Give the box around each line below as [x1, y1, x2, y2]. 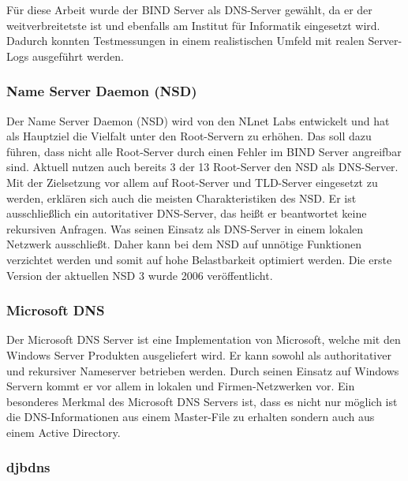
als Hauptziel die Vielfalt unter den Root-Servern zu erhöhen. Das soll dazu [6, 128, 372, 144]
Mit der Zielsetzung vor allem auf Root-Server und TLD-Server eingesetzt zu [6, 173, 378, 190]
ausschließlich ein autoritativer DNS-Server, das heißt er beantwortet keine [6, 205, 367, 222]
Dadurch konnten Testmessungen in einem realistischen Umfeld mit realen [6, 32, 365, 49]
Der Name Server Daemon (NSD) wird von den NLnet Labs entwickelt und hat [6, 112, 390, 129]
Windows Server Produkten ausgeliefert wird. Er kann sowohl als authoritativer [6, 346, 391, 363]
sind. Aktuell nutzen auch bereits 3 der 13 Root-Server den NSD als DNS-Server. [6, 158, 399, 175]
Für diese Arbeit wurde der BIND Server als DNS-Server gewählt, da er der [6, 2, 372, 17]
